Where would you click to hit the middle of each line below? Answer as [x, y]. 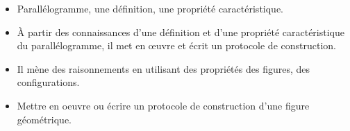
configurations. [48, 82]
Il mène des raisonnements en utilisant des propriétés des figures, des [163, 68]
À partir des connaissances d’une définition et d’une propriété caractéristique [181, 32]
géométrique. [44, 119]
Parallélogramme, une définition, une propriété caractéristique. [150, 8]
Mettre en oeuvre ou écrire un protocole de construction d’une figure [163, 105]
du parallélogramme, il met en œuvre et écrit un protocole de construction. [176, 45]
